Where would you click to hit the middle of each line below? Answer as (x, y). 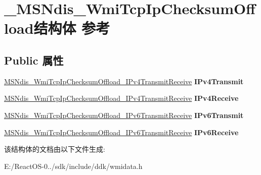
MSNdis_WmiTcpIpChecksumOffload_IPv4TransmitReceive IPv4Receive (121, 98)
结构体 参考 (72, 28)
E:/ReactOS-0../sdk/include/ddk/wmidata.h (73, 166)
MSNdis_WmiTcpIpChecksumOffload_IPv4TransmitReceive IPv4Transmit (124, 81)
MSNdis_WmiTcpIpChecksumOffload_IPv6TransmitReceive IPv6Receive (121, 132)
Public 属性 (34, 60)
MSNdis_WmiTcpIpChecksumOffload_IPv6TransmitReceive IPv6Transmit (124, 115)
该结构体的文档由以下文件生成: (55, 149)
